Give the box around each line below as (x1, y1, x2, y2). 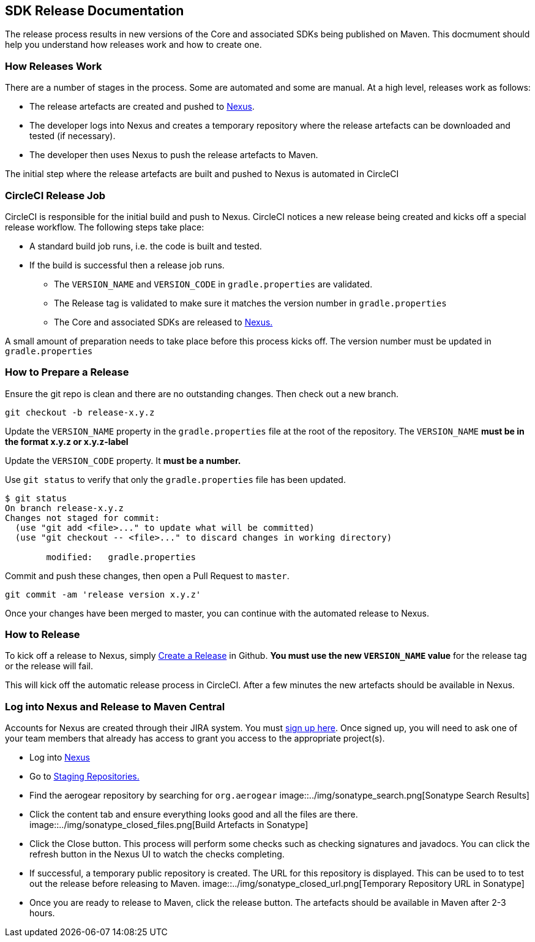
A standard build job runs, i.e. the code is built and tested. (29, 240, 262, 251)
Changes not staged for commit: (5, 512, 160, 523)
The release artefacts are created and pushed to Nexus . (29, 101, 255, 112)
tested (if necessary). (29, 131, 116, 142)
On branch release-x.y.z (5, 503, 124, 513)
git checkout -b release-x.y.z (5, 407, 155, 417)
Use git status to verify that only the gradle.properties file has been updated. (5, 474, 346, 485)
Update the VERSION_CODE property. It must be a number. (5, 455, 241, 466)
